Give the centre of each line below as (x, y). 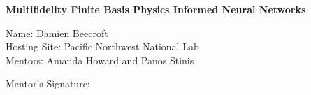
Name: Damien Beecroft (57, 32)
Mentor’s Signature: (48, 83)
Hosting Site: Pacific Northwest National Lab (102, 46)
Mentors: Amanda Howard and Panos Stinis (100, 60)
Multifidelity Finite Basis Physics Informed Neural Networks (156, 9)
